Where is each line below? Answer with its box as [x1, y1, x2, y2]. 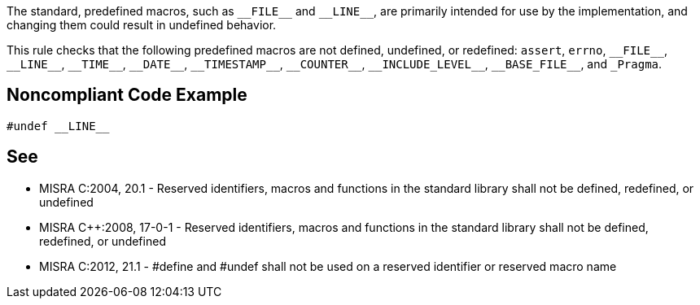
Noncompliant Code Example [7, 85, 247, 106]
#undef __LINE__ [7, 119, 110, 133]
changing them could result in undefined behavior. [7, 18, 277, 32]
